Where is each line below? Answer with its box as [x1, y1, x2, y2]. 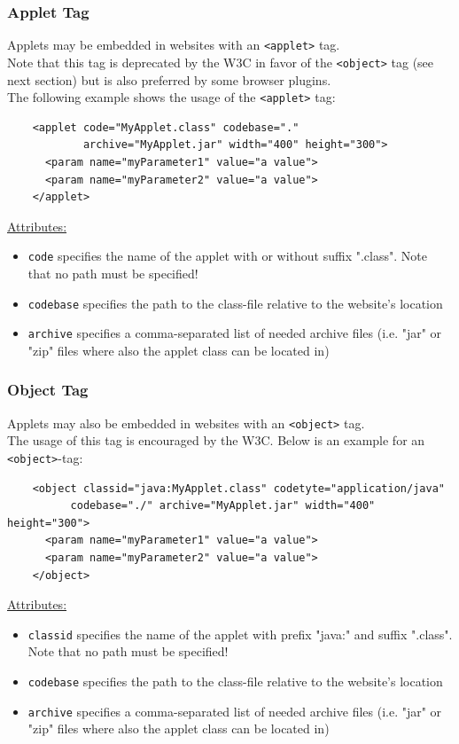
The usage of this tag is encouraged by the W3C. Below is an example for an [7, 431, 425, 450]
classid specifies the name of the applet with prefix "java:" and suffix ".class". [27, 624, 453, 643]
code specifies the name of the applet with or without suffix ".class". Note [27, 247, 427, 265]
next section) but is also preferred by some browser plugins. [7, 70, 331, 89]
